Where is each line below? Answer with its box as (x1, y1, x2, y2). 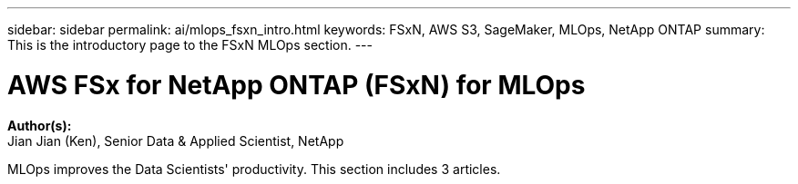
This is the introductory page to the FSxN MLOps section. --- (7, 37, 373, 53)
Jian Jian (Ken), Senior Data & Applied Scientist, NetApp (7, 132, 344, 149)
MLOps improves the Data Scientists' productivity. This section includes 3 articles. (7, 160, 501, 177)
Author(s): (7, 117, 72, 133)
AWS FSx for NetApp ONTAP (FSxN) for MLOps (7, 69, 586, 101)
